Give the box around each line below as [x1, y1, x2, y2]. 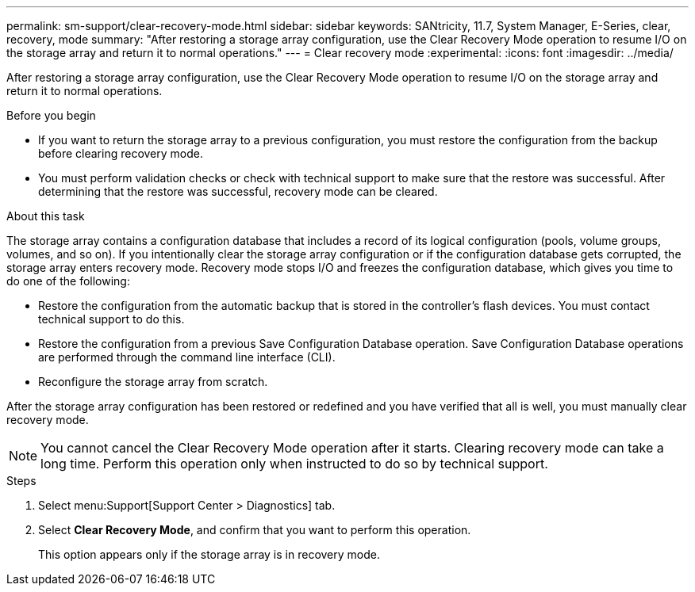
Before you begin [6, 109, 96, 122]
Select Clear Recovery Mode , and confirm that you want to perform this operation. [38, 523, 471, 537]
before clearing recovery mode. [38, 147, 203, 160]
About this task [6, 209, 85, 223]
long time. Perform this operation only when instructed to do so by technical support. [40, 456, 548, 472]
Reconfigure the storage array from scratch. [38, 375, 268, 388]
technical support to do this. [38, 312, 185, 326]
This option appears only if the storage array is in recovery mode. [38, 548, 380, 561]
